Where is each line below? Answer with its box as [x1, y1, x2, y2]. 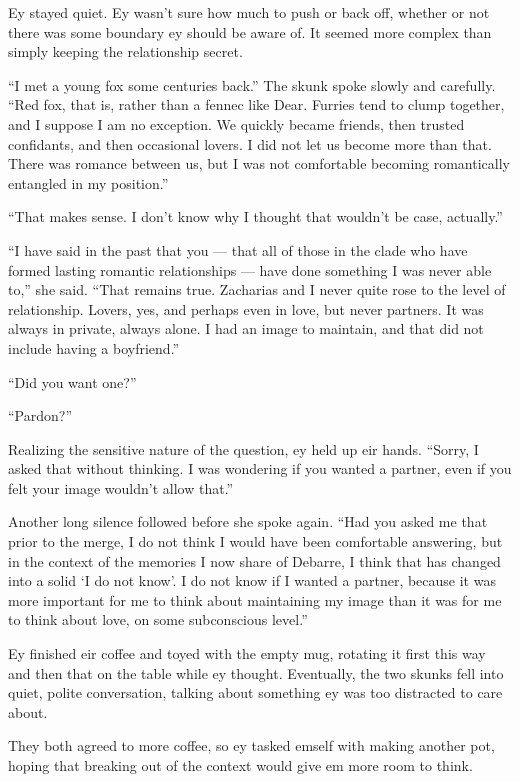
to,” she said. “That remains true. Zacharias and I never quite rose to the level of [8, 279, 506, 300]
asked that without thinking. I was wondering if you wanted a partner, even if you [8, 458, 512, 479]
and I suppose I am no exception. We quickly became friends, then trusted [8, 113, 465, 134]
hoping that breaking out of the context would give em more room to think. [8, 755, 473, 775]
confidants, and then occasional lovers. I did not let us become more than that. [8, 133, 492, 154]
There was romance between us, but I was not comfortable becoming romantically [8, 153, 510, 174]
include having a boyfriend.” [8, 337, 180, 358]
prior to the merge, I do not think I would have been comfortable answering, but [8, 531, 503, 552]
